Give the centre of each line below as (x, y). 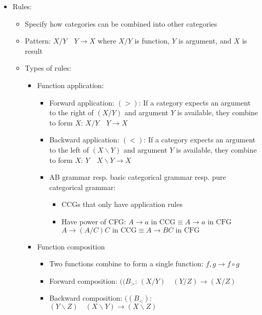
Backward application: (84, 140)
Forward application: (82, 102)
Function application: (70, 85)
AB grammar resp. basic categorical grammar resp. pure (138, 177)
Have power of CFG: (94, 221)
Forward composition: (83, 280)
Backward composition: (86, 298)
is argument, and (205, 41)
